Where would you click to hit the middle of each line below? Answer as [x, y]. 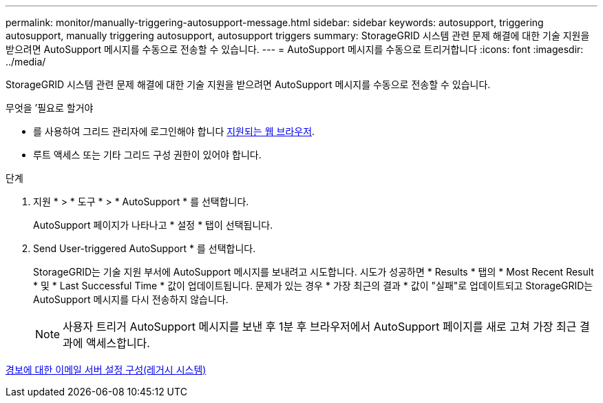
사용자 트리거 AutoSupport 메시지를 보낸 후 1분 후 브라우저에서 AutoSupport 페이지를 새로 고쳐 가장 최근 [320, 327]
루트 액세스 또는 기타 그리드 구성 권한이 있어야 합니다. [147, 155]
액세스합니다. [118, 343]
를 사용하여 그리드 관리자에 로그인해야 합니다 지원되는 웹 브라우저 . [174, 131]
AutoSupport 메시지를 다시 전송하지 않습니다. [131, 299]
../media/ [26, 62]
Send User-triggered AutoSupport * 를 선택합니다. [145, 248]
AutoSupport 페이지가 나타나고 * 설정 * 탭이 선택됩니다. [153, 225]
